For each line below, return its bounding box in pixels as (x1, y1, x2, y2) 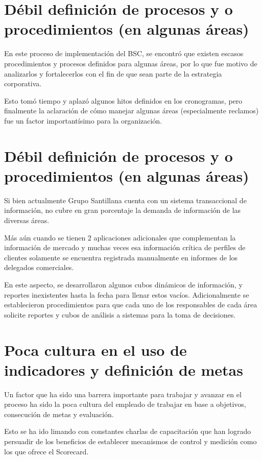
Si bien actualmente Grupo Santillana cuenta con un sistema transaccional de (4, 195, 247, 205)
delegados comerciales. (4, 262, 74, 273)
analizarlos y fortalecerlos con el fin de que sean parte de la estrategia (4, 68, 222, 79)
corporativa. (4, 78, 42, 89)
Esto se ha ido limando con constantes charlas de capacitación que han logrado (4, 426, 251, 437)
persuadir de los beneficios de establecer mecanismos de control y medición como (4, 436, 257, 446)
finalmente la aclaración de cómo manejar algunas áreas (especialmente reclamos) (4, 105, 259, 116)
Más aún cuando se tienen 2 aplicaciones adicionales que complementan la (4, 232, 236, 243)
